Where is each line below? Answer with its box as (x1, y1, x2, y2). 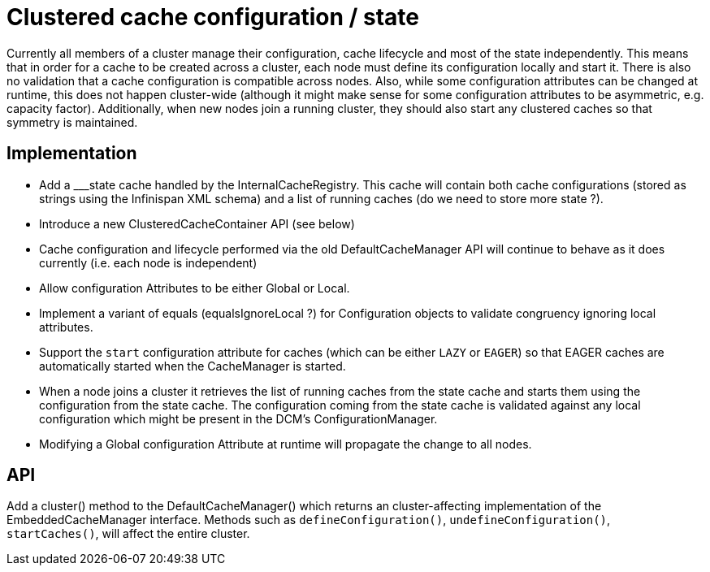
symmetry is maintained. (6, 115, 138, 129)
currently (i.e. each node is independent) (39, 255, 258, 270)
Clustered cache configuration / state (6, 3, 419, 31)
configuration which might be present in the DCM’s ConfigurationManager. (39, 411, 438, 426)
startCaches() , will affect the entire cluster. (6, 526, 250, 541)
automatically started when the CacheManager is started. (39, 358, 346, 373)
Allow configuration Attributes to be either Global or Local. (39, 280, 350, 295)
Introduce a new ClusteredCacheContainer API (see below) (39, 216, 355, 231)
